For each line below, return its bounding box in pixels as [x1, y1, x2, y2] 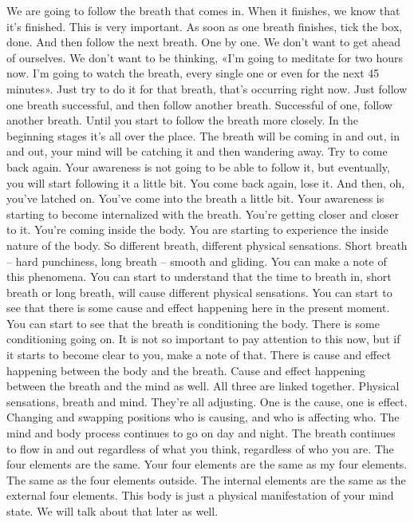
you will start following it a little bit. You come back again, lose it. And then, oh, [6, 174, 405, 191]
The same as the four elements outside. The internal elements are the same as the [6, 471, 406, 488]
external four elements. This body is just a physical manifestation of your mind [6, 487, 394, 504]
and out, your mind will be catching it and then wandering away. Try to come [6, 143, 388, 160]
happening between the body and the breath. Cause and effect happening [6, 362, 366, 378]
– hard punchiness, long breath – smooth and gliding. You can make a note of [6, 252, 387, 269]
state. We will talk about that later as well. [6, 503, 219, 519]
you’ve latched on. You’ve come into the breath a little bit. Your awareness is [6, 190, 384, 207]
